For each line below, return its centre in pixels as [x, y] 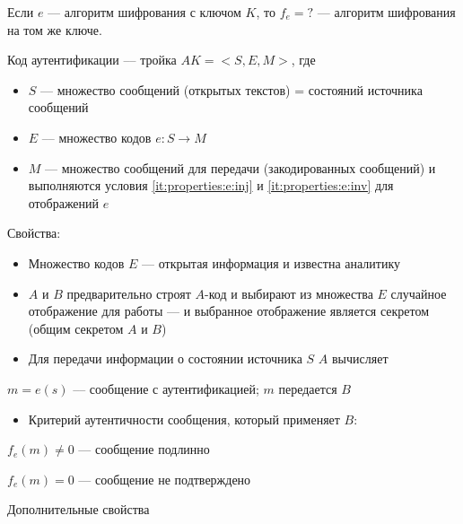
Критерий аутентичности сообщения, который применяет [184, 419]
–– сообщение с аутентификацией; [166, 388]
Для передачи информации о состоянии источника [165, 358]
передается [308, 388]
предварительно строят [129, 293]
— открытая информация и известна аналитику [271, 262]
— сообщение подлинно [144, 449]
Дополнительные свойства [79, 509]
